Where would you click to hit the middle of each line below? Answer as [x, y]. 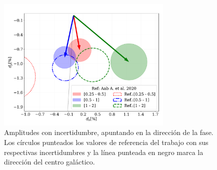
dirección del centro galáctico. [49, 162]
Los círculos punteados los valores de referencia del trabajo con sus [106, 142]
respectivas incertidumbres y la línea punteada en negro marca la [104, 152]
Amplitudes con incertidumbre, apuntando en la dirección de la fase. [109, 132]
